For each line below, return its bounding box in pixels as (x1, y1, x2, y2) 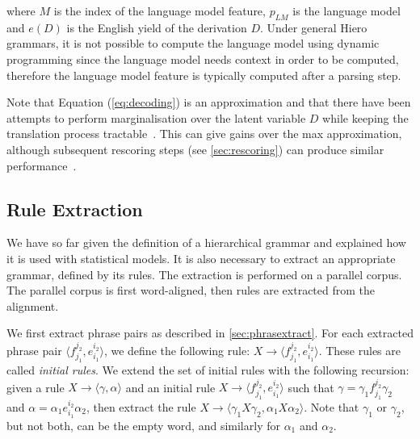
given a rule (6, 378, 65, 395)
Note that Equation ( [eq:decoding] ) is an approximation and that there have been (6, 94, 411, 111)
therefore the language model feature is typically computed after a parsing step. (6, 66, 401, 83)
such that (288, 378, 334, 395)
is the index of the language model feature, (53, 2, 266, 19)
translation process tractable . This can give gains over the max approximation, (6, 125, 402, 142)
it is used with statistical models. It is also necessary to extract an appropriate (6, 249, 396, 266)
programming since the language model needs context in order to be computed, (6, 50, 399, 67)
